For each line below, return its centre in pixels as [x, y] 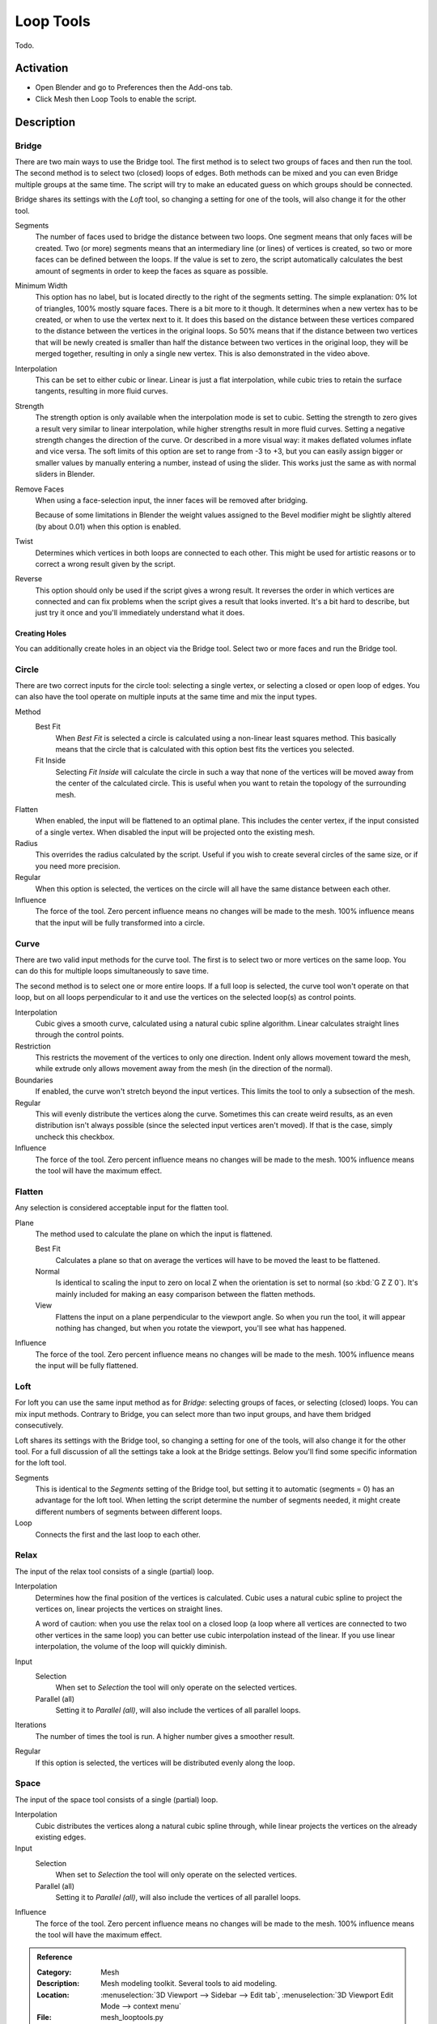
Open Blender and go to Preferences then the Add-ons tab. [134, 87]
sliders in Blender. [65, 474]
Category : [54, 1972]
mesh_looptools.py [132, 2018]
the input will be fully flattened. [87, 1366]
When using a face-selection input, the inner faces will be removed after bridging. [172, 500]
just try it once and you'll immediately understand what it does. [140, 613]
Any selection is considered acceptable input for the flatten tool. [122, 1208]
